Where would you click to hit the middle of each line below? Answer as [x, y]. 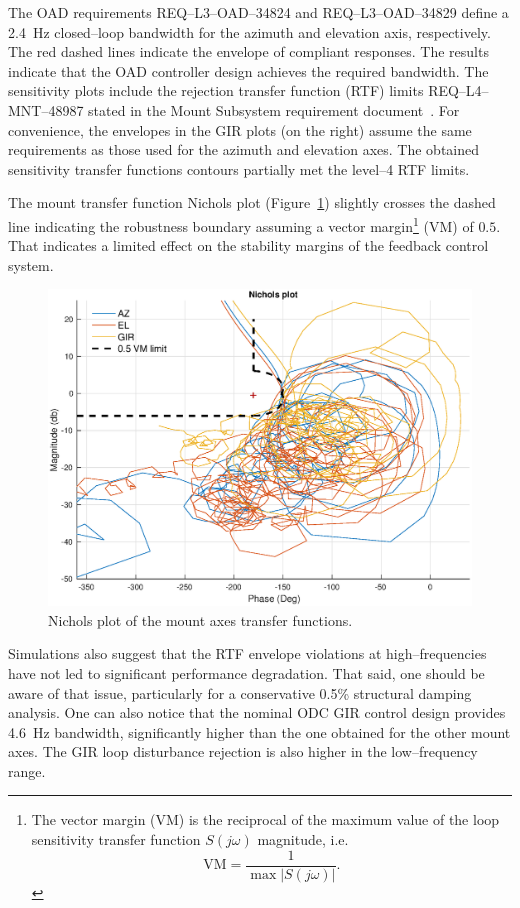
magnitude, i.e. [303, 839]
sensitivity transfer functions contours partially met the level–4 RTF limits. [239, 168]
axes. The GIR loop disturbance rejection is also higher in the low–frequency [243, 751]
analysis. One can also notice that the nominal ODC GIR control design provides [257, 712]
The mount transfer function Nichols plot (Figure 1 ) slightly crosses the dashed [252, 202]
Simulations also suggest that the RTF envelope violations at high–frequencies [247, 653]
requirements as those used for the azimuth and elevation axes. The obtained [244, 149]
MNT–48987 [46, 109]
